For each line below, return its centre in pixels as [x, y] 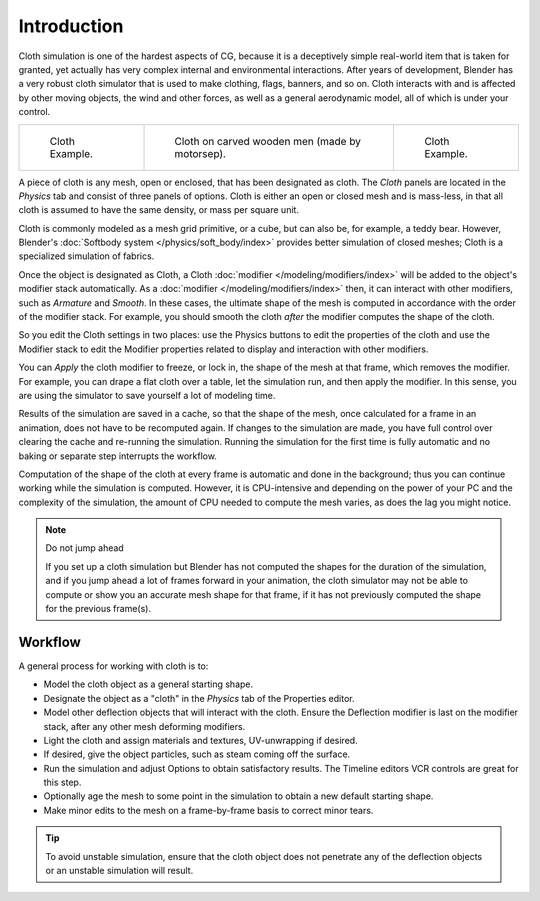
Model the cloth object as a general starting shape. [148, 684]
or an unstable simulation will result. [119, 871]
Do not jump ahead [84, 548]
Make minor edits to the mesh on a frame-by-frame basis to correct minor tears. [208, 810]
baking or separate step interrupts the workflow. [117, 456]
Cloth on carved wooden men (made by [268, 141]
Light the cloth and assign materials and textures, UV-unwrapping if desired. [201, 740]
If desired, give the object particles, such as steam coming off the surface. [197, 754]
